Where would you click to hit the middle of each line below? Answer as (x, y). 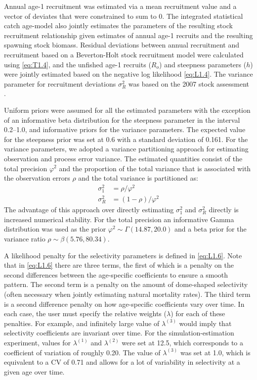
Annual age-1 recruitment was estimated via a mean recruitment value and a (120, 6)
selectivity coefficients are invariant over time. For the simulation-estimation (119, 333)
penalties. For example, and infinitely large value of (82, 323)
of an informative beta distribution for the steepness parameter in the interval (122, 119)
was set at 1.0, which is (215, 352)
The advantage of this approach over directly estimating (89, 210)
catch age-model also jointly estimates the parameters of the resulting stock (118, 25)
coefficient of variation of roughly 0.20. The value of (82, 352)
